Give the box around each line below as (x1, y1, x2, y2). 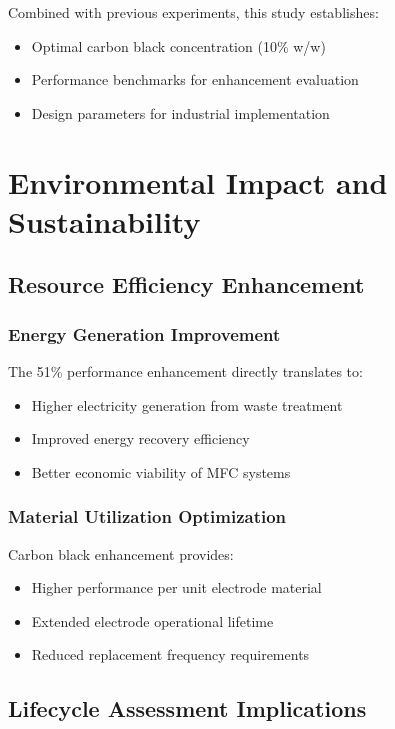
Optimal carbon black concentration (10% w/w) (31, 35, 326, 56)
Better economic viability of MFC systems (31, 461, 291, 482)
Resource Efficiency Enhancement (8, 269, 365, 300)
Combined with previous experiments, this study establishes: (8, 2, 379, 22)
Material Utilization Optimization (8, 504, 287, 529)
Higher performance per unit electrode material (31, 577, 322, 598)
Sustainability (8, 200, 201, 241)
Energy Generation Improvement (8, 321, 281, 346)
